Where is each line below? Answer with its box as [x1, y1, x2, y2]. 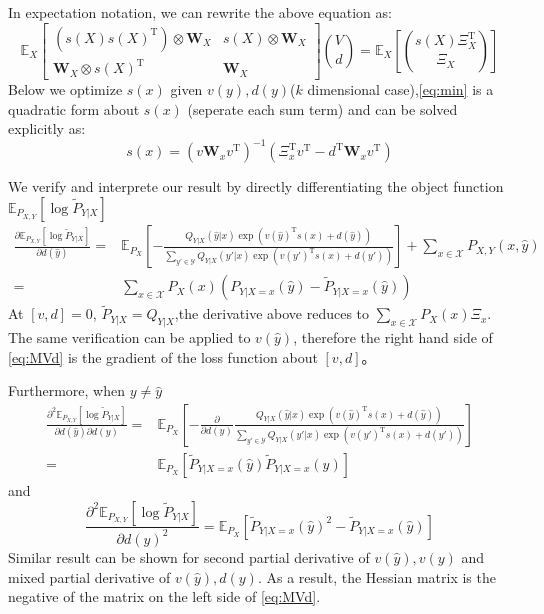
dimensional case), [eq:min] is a [307, 79, 494, 100]
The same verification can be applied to [8, 327, 251, 348]
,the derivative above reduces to [174, 303, 370, 324]
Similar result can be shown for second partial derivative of [8, 546, 370, 567]
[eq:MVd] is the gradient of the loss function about [8, 346, 318, 367]
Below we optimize [8, 79, 123, 100]
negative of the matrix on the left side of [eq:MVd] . [8, 586, 321, 607]
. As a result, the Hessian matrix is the [257, 566, 496, 587]
